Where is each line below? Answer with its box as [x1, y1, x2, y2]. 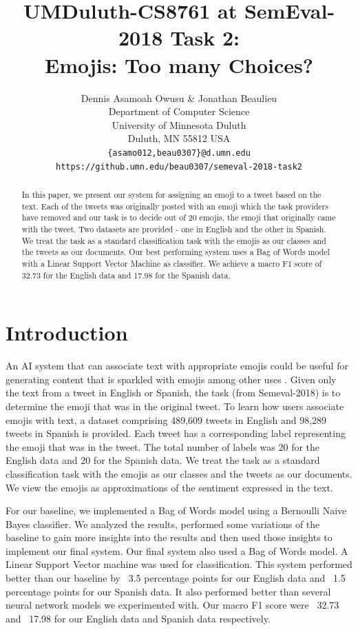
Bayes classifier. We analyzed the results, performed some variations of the [6, 516, 320, 531]
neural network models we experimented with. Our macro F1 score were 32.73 [6, 598, 339, 612]
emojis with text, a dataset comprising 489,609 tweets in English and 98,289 [6, 412, 327, 427]
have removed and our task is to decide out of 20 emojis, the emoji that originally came [21, 212, 336, 223]
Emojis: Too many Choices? [44, 50, 313, 79]
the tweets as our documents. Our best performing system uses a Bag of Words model [21, 246, 330, 258]
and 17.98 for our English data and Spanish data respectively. [6, 611, 271, 625]
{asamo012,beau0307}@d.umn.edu [107, 148, 251, 158]
